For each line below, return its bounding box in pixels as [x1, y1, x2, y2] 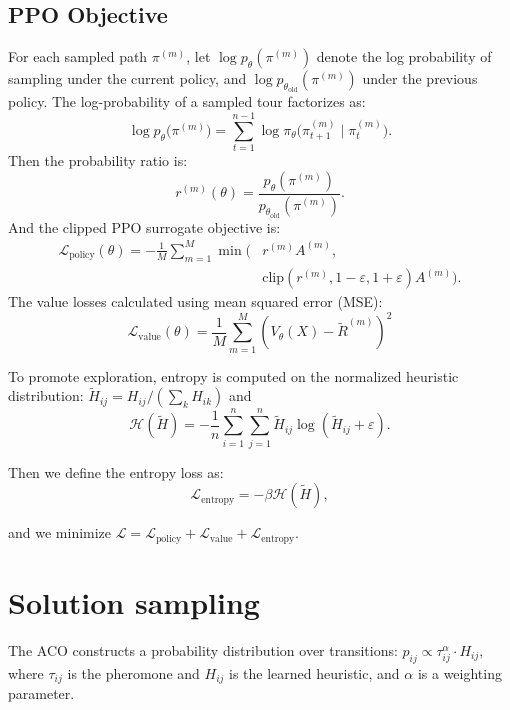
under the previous [362, 68, 478, 89]
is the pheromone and [67, 662, 200, 683]
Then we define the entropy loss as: [8, 461, 224, 482]
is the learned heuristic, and [229, 662, 400, 683]
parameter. [8, 682, 75, 703]
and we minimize [8, 522, 112, 543]
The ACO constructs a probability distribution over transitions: [8, 639, 398, 660]
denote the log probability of [316, 46, 492, 67]
